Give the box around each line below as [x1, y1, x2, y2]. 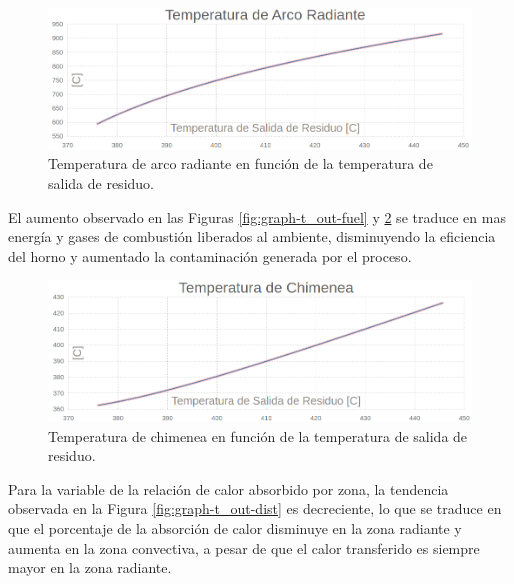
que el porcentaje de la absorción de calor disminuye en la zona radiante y [8, 518, 462, 539]
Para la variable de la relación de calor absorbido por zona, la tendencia [8, 478, 449, 499]
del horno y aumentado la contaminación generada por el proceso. [8, 245, 412, 266]
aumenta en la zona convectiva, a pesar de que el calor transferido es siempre [8, 537, 480, 558]
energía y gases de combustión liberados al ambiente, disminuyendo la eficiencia [8, 226, 496, 247]
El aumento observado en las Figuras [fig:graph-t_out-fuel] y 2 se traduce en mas [8, 206, 506, 227]
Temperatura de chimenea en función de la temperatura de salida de [48, 425, 468, 446]
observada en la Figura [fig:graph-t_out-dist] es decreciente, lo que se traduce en [8, 498, 502, 519]
